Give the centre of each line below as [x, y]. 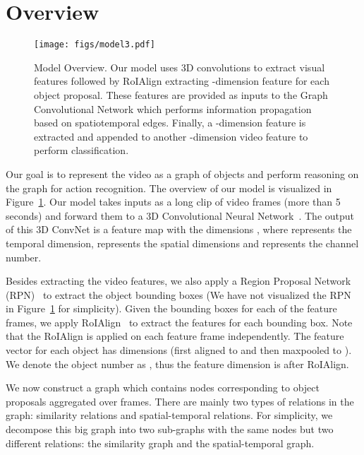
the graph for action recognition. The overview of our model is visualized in [169, 188]
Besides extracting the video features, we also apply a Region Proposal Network [178, 281]
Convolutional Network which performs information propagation [173, 108]
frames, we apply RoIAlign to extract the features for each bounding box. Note [179, 322]
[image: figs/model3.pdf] [95, 45]
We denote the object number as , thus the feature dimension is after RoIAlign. [177, 364]
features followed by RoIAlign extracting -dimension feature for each [182, 81]
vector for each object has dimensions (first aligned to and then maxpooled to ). [179, 350]
